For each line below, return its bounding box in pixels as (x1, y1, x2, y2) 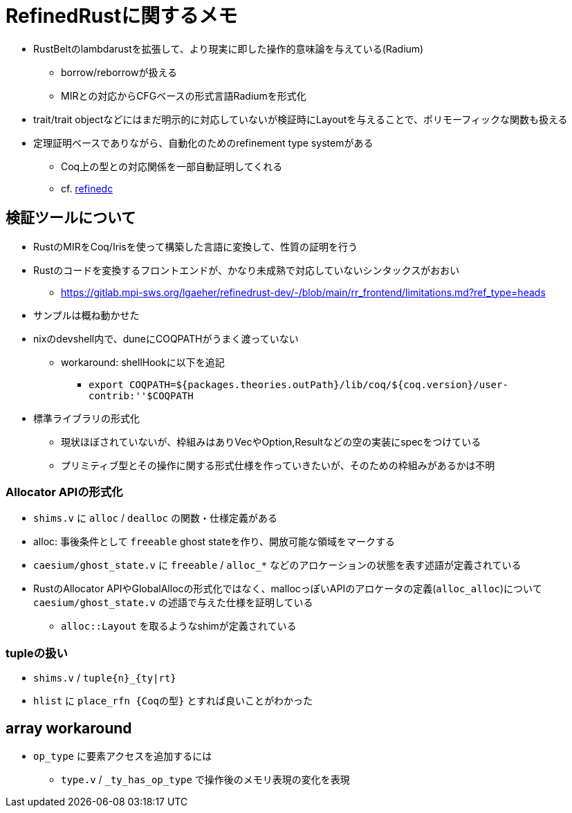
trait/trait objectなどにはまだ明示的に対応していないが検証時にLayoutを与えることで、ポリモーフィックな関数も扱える (33, 113, 568, 125)
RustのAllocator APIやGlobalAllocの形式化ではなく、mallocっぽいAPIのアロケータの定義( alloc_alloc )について (33, 583, 542, 595)
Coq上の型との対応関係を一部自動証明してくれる (61, 160, 283, 172)
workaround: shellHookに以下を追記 (61, 356, 225, 368)
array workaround (6, 719, 132, 737)
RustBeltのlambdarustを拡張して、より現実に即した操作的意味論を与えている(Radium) (33, 42, 424, 55)
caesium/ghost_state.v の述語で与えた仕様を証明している (33, 596, 313, 609)
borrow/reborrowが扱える (61, 66, 178, 78)
